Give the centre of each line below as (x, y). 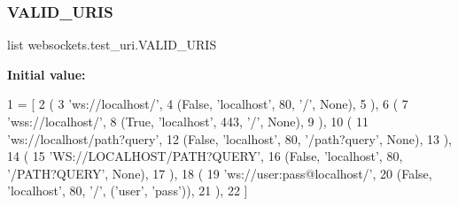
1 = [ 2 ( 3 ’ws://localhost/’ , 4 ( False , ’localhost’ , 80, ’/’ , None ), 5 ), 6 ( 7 (208, 104)
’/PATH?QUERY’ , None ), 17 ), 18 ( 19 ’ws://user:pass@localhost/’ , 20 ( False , (220, 173)
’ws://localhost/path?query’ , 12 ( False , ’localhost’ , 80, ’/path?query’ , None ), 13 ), (229, 138)
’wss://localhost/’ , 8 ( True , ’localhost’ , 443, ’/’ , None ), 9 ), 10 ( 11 (188, 121)
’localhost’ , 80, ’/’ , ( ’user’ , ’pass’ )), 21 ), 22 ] (128, 191)
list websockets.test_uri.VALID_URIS (112, 45)
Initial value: (47, 74)
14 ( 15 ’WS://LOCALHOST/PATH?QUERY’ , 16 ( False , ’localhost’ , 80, (205, 156)
